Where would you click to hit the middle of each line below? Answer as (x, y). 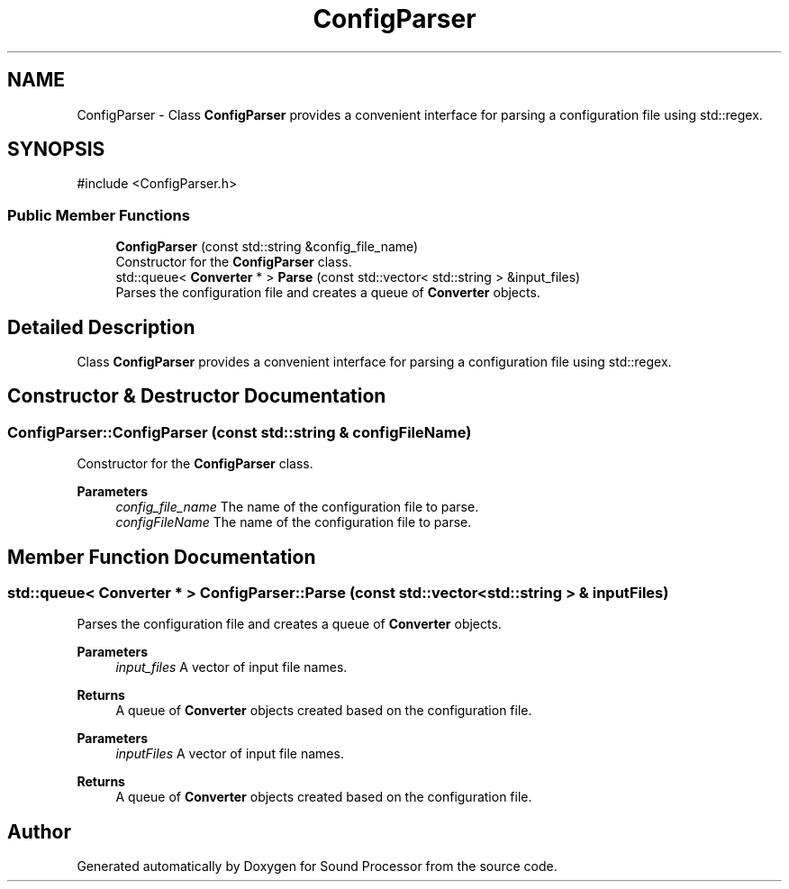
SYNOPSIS (56, 150)
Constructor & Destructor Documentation (197, 396)
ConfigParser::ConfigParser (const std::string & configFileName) (240, 432)
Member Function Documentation (162, 557)
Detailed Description (101, 327)
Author (39, 831)
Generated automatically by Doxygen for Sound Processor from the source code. (317, 866)
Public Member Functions (99, 215)
